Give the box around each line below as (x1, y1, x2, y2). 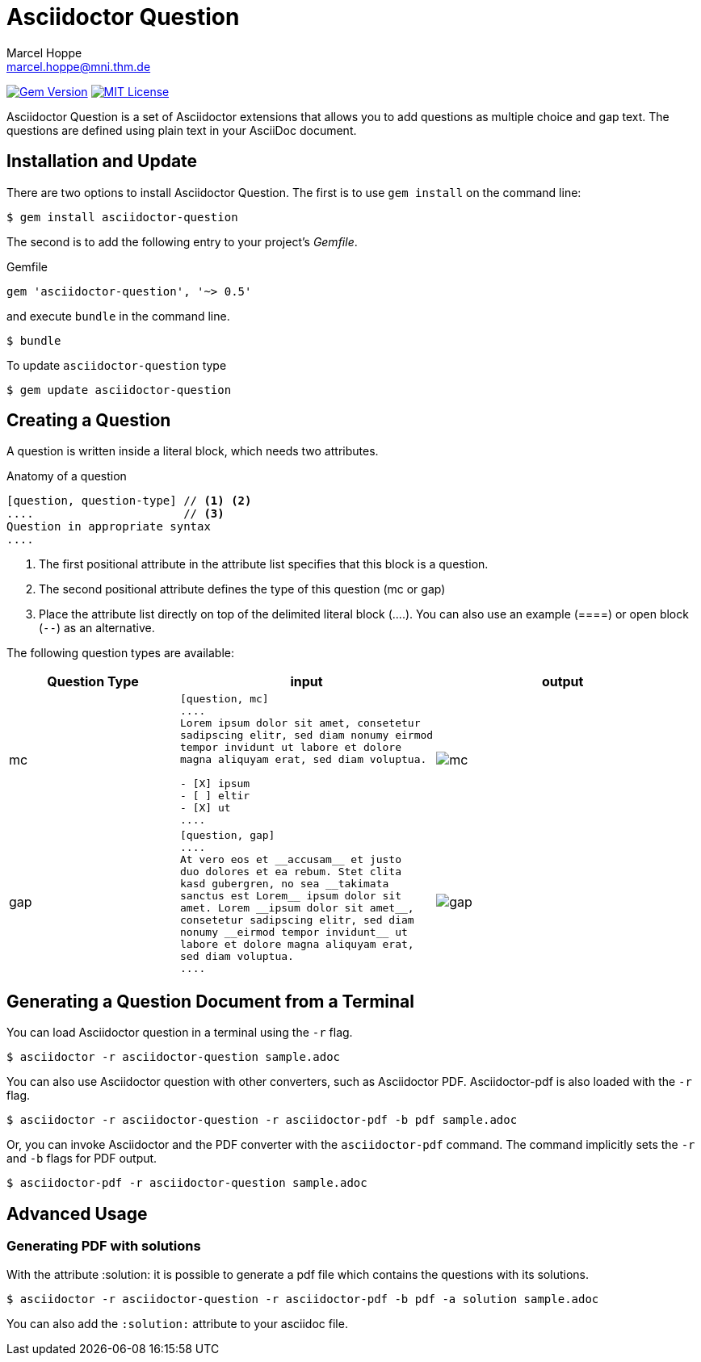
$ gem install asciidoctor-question (6, 210, 238, 224)
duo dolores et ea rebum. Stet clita (180, 865, 401, 878)
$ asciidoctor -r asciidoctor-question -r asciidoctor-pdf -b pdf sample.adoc (6, 1113, 518, 1127)
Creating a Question (6, 410, 171, 431)
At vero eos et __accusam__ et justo (180, 853, 401, 866)
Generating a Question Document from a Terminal (6, 991, 415, 1012)
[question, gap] (180, 829, 275, 842)
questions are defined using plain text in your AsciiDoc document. (6, 123, 357, 137)
